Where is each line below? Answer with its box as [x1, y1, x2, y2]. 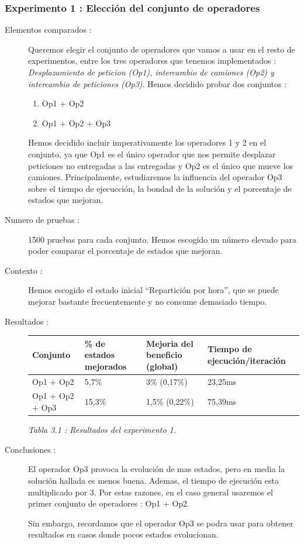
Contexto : [5, 264, 43, 276]
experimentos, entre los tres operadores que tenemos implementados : [28, 54, 277, 67]
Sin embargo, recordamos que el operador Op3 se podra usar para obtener [28, 517, 293, 529]
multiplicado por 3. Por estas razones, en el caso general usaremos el [28, 486, 273, 498]
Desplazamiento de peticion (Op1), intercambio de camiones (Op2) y [28, 66, 274, 78]
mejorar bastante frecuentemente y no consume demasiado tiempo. [28, 295, 267, 307]
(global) [146, 360, 178, 372]
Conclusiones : [5, 443, 56, 455]
